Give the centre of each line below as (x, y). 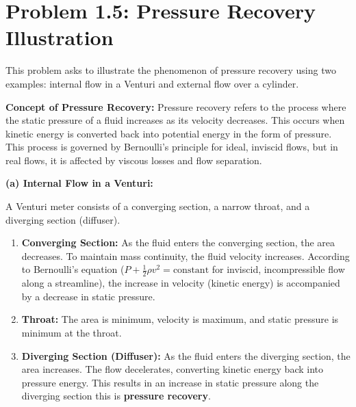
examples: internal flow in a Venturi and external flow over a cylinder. (152, 83)
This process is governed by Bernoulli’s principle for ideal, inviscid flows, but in (172, 147)
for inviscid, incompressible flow (278, 269)
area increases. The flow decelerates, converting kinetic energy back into (172, 369)
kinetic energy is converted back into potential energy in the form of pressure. (169, 133)
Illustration (60, 37)
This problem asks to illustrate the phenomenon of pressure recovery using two (171, 70)
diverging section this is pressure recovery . (116, 396)
